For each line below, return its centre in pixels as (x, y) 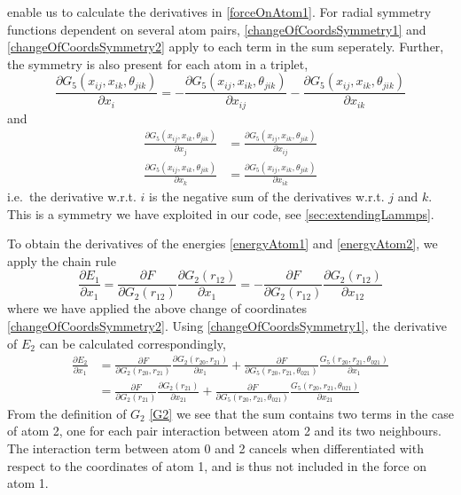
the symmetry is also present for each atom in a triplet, (158, 63)
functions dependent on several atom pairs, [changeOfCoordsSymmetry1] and (217, 29)
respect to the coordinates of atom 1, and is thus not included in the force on (217, 465)
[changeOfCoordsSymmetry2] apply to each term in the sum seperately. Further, (226, 47)
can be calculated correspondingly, (133, 343)
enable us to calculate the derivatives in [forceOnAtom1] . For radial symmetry (219, 12)
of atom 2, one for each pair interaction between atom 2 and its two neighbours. (224, 431)
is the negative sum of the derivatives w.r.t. (267, 196)
